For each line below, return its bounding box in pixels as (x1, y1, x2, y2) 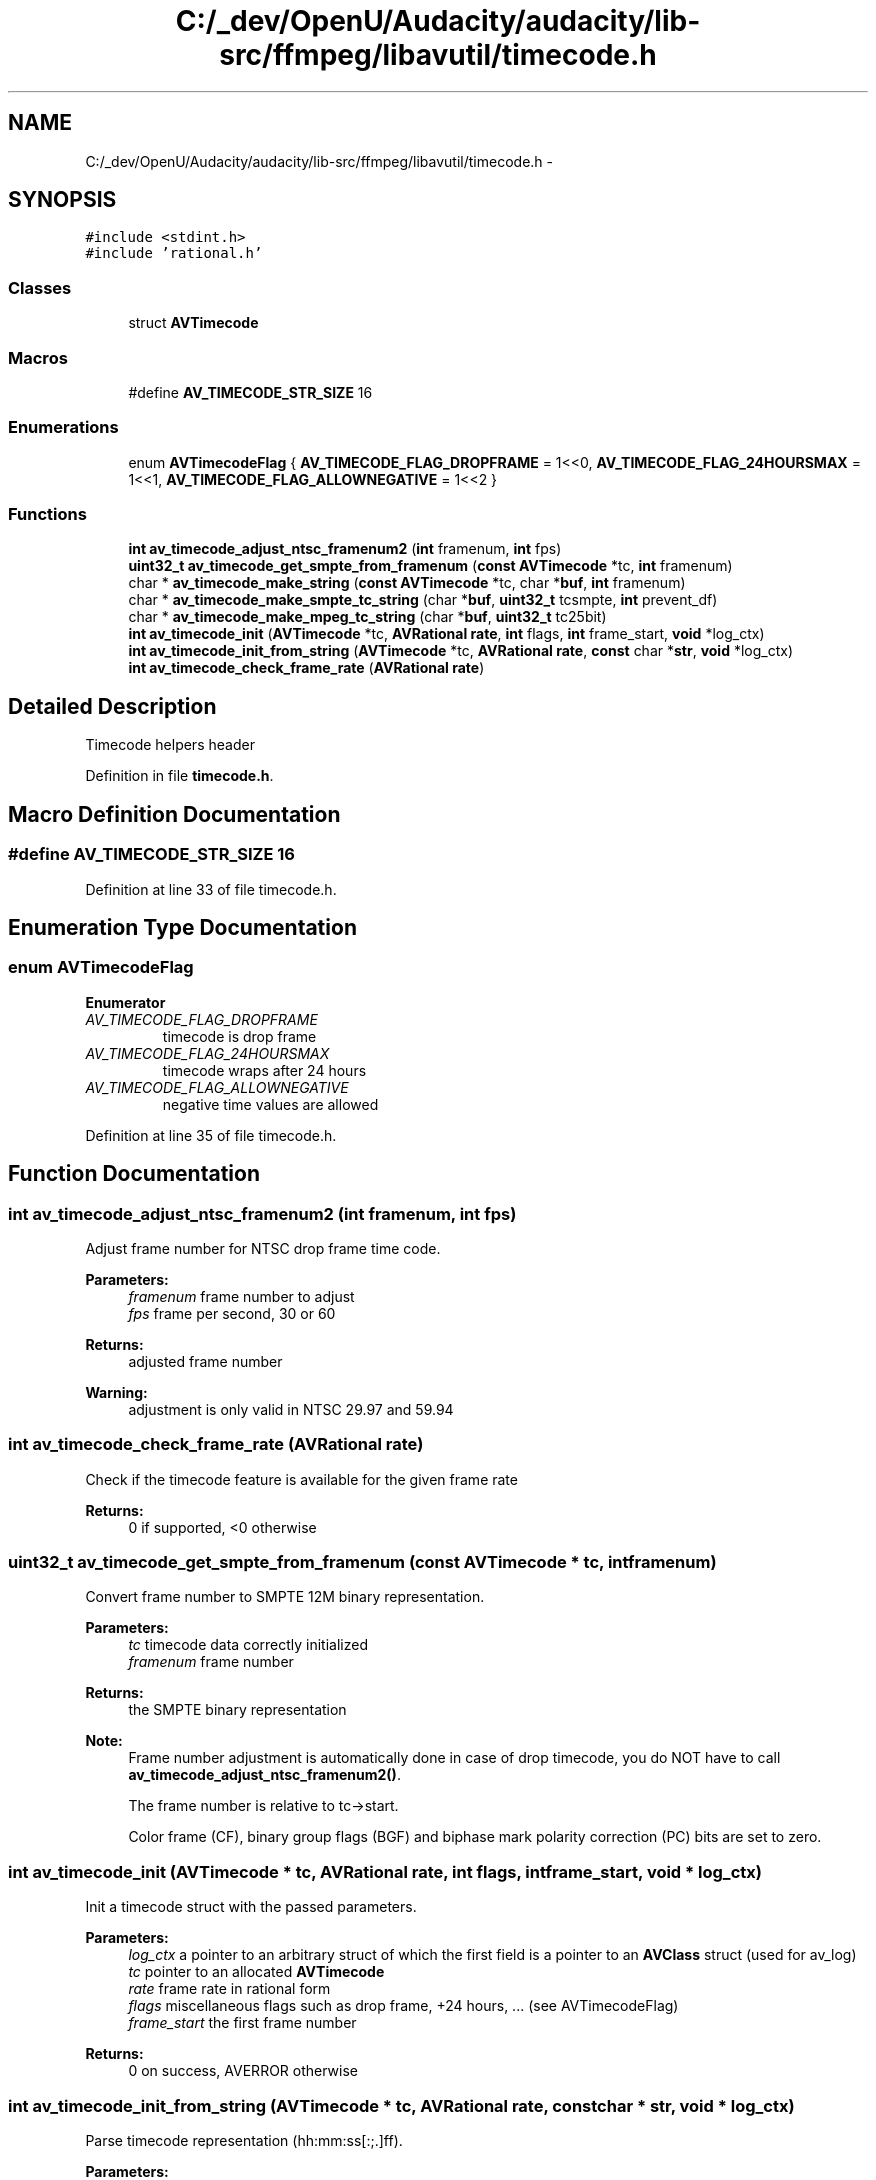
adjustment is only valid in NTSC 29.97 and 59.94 (128, 1400, 454, 1418)
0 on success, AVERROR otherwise (128, 2062, 358, 2080)
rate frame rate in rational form (128, 1980, 331, 1998)
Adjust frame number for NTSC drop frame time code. (85, 1239, 441, 1257)
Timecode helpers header (85, 736, 255, 754)
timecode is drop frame (162, 1027, 317, 1045)
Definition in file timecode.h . (85, 767, 274, 785)
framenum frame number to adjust (128, 1287, 355, 1305)
